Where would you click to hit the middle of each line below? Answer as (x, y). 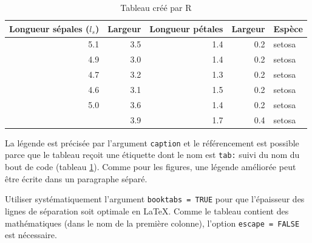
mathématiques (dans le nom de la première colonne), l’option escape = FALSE (152, 223)
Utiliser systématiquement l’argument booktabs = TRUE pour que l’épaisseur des (155, 199)
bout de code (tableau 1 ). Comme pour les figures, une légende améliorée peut (151, 167)
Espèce (288, 28)
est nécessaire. (31, 235)
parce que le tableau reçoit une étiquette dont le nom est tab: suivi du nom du (152, 155)
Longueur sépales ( (49, 28)
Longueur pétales (186, 28)
